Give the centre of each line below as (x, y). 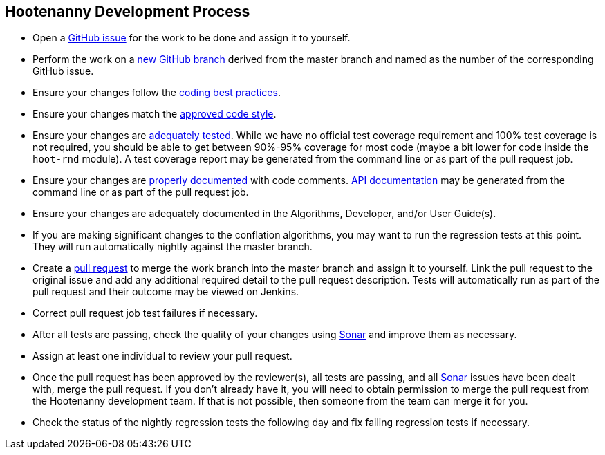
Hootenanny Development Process (128, 11)
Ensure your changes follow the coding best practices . (157, 93)
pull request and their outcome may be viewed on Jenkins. (166, 292)
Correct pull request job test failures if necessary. (145, 313)
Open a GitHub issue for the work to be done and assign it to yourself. (192, 38)
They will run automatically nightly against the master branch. (173, 247)
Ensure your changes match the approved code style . (155, 114)
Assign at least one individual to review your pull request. (162, 356)
